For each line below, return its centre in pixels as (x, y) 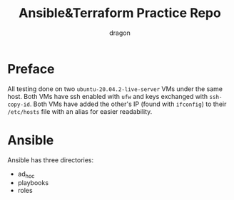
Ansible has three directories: (51, 160)
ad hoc (26, 174)
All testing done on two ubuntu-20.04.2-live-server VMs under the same (115, 89)
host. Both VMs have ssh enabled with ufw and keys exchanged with (108, 96)
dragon (120, 33)
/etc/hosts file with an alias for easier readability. (80, 111)
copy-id (19, 105)
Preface (31, 69)
